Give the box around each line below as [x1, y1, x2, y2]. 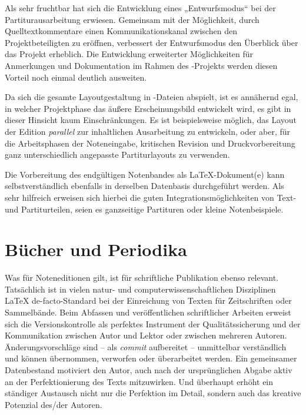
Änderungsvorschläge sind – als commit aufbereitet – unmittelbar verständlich [5, 340, 287, 353]
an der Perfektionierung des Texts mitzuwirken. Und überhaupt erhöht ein [5, 375, 274, 387]
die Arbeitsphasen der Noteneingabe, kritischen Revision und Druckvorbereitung [5, 137, 295, 149]
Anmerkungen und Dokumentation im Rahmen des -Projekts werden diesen [5, 59, 278, 71]
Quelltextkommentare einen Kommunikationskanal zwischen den [5, 25, 237, 37]
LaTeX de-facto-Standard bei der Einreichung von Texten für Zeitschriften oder [5, 294, 292, 307]
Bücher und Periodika [5, 237, 187, 261]
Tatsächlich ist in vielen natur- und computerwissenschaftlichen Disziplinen [5, 283, 276, 295]
